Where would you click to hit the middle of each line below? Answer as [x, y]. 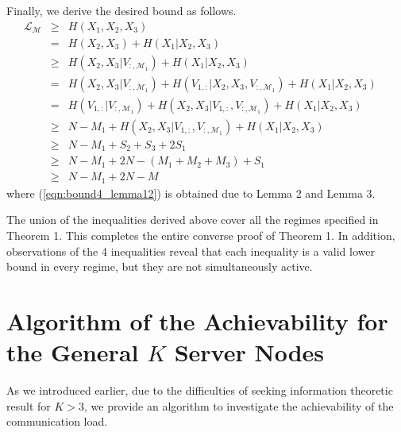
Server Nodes [249, 352]
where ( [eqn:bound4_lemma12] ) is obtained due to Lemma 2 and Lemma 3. [191, 193]
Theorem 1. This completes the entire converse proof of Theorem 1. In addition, [201, 235]
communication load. [57, 421]
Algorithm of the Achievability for [197, 320]
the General [73, 352]
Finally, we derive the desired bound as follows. [121, 10]
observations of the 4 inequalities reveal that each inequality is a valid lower [191, 251]
